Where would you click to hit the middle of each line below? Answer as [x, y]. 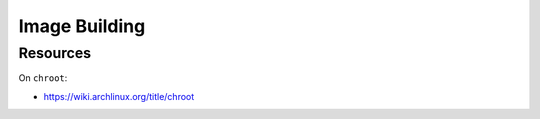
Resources [55, 53]
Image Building [82, 26]
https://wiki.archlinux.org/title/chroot [119, 96]
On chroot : [43, 78]
